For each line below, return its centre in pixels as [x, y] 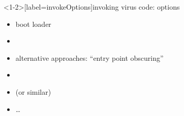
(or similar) [33, 91]
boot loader [33, 24]
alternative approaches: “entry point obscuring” [89, 57]
